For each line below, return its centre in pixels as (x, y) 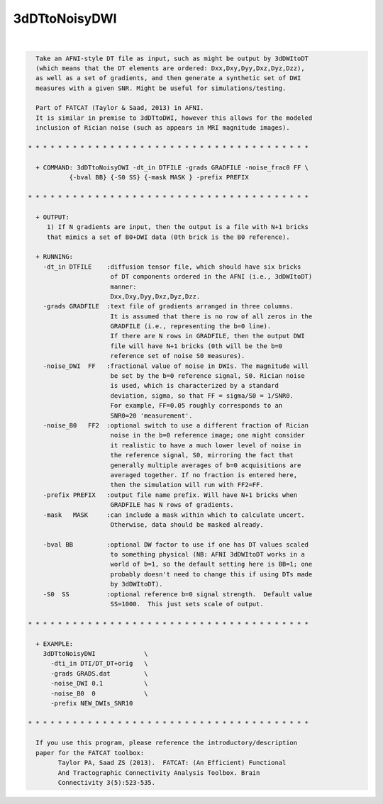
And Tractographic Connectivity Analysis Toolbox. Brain (159, 772)
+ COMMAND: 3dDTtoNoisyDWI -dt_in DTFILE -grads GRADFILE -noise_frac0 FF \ (172, 167)
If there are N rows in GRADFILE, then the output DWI (207, 336)
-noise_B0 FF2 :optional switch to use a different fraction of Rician (176, 425)
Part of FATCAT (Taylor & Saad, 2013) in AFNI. (120, 108)
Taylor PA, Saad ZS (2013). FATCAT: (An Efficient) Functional (172, 763)
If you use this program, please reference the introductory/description (167, 743)
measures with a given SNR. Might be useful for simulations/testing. (161, 88)
